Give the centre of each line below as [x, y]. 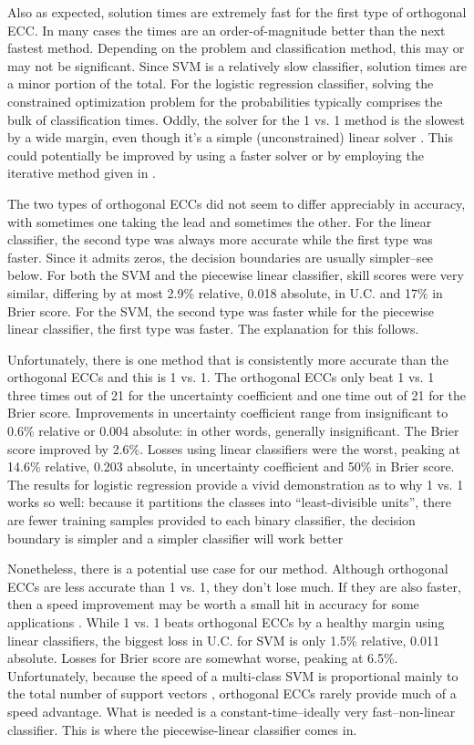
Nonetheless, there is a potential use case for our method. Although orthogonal [228, 569]
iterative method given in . [82, 173]
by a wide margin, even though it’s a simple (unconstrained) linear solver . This [230, 137]
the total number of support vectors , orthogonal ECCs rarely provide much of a [232, 693]
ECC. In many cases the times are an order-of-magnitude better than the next [227, 30]
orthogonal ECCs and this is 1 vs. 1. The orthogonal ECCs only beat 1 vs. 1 [221, 377]
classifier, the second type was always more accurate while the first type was [220, 239]
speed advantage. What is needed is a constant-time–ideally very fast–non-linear [232, 711]
